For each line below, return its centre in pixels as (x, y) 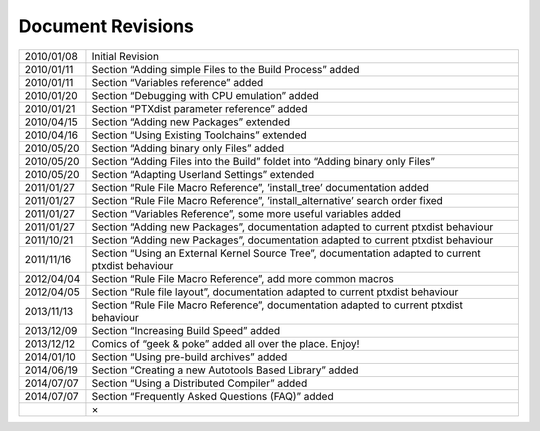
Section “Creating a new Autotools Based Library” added (225, 370)
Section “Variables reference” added (177, 82)
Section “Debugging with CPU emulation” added (205, 95)
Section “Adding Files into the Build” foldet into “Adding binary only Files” (263, 161)
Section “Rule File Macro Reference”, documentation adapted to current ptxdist (277, 305)
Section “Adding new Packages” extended (191, 122)
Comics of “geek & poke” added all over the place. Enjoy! (225, 343)
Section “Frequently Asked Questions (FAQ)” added (212, 396)
